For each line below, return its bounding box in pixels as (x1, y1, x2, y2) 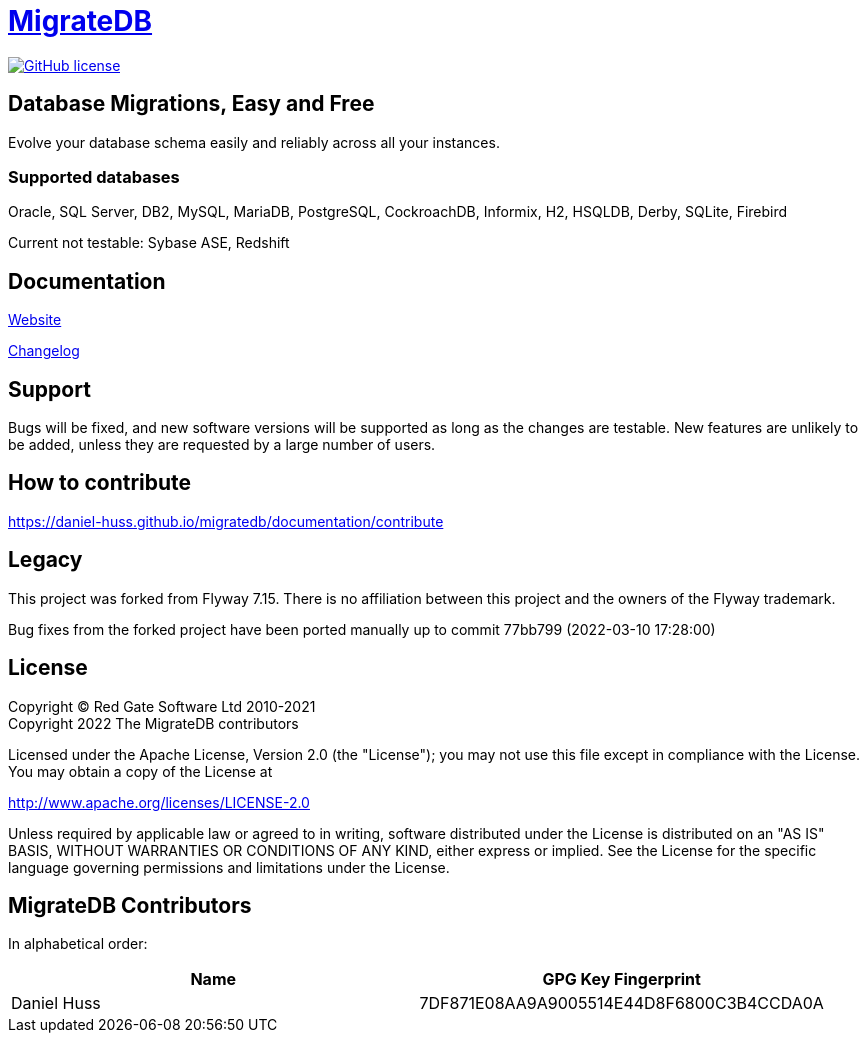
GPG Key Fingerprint (542, 969, 701, 990)
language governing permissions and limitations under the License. (8, 858, 450, 876)
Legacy (8, 547, 83, 573)
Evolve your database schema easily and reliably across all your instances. (8, 133, 500, 151)
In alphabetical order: (8, 935, 148, 953)
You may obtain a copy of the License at (8, 762, 273, 780)
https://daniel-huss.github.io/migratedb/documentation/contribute (8, 512, 444, 530)
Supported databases (8, 166, 180, 187)
